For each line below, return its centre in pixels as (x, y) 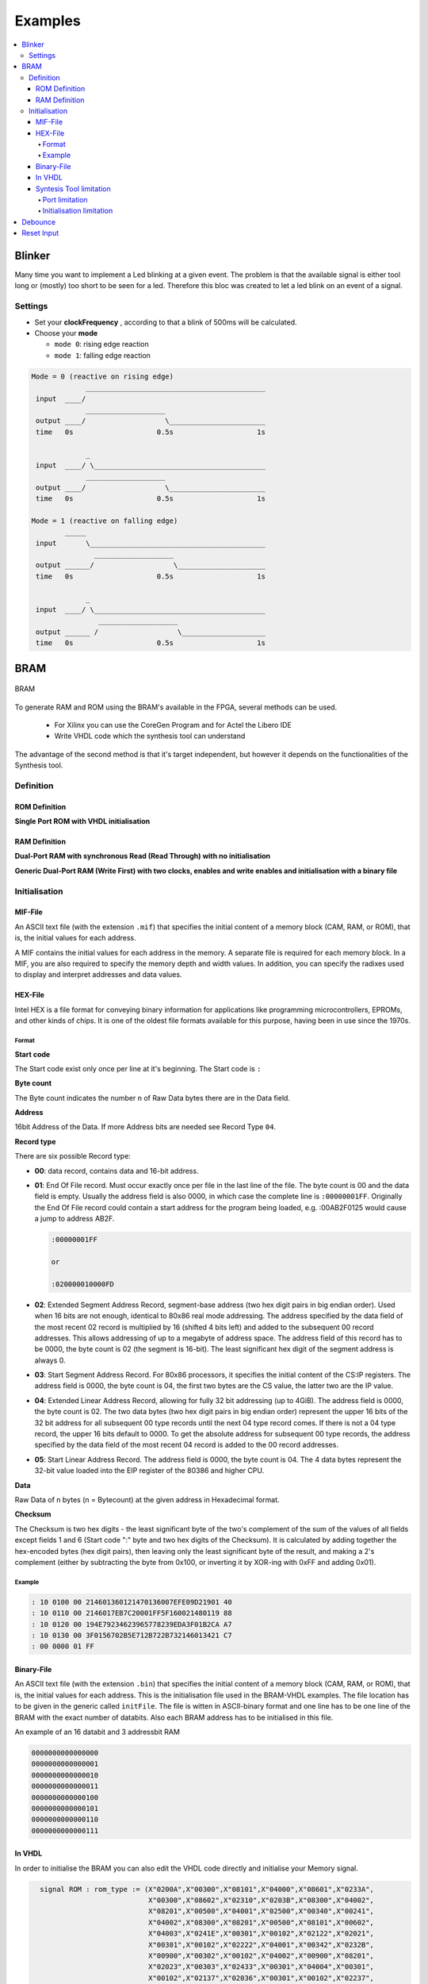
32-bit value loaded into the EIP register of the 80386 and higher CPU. (149, 1471)
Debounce (38, 221)
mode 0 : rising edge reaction (102, 344)
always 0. (50, 1360)
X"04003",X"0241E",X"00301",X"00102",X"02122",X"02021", (261, 1934)
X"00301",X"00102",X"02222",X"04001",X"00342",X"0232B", (261, 1945)
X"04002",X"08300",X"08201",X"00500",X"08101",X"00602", (261, 1922)
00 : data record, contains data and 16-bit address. (117, 1171)
